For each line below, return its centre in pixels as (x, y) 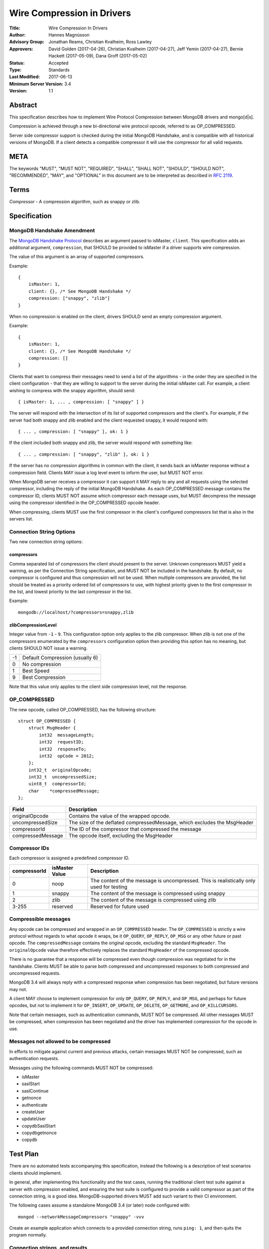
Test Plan (24, 1154)
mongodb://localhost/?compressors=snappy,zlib (76, 612)
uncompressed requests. (35, 973)
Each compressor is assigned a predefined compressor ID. (69, 858)
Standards (59, 69)
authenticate (35, 1105)
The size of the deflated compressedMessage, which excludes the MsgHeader (161, 822)
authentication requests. (34, 1059)
